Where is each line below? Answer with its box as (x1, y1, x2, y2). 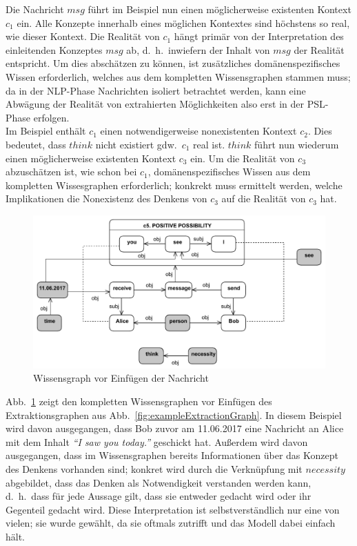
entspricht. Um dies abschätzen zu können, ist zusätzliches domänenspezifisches (6, 56, 340, 70)
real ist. (193, 137, 225, 151)
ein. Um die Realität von (190, 150, 295, 165)
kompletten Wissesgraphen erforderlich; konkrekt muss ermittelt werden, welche (6, 177, 343, 192)
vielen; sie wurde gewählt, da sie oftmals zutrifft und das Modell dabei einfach (6, 516, 336, 530)
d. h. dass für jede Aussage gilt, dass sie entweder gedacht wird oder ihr (6, 489, 312, 503)
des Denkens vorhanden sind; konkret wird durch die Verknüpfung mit (6, 462, 303, 476)
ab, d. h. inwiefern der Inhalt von (126, 42, 270, 57)
